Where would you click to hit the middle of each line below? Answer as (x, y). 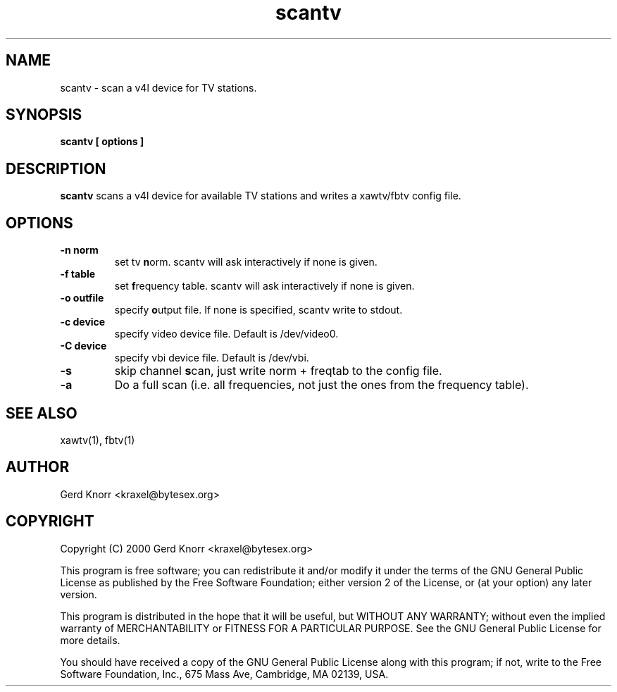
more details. (90, 640)
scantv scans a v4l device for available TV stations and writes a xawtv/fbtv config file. (261, 196)
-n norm (79, 250)
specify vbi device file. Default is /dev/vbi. (212, 358)
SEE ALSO (42, 413)
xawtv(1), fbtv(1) (98, 440)
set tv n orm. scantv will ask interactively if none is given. (246, 262)
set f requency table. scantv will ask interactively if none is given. (264, 286)
